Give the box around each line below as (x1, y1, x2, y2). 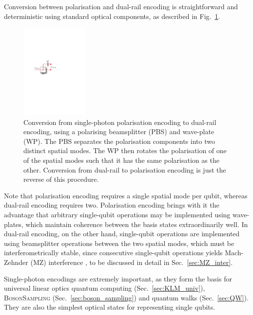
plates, (4, 219, 23, 229)
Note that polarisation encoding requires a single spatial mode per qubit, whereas (4, 190, 248, 200)
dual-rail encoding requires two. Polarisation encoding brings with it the (4, 200, 219, 210)
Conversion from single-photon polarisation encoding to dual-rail (23, 117, 216, 127)
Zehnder (4, 257, 28, 267)
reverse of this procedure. (23, 174, 99, 184)
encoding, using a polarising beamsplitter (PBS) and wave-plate (23, 126, 214, 137)
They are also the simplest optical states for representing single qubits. (4, 302, 215, 312)
